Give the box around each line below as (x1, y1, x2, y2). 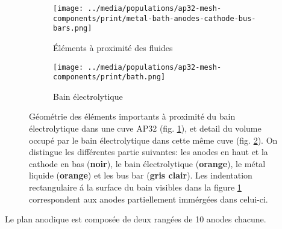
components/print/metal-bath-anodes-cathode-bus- (53, 14, 256, 23)
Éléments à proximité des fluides (53, 41, 173, 53)
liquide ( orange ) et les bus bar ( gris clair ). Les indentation (29, 169, 252, 182)
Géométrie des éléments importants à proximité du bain (29, 110, 236, 123)
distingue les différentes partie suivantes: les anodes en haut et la (29, 145, 268, 158)
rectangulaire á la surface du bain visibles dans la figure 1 (29, 181, 242, 194)
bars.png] (53, 24, 92, 33)
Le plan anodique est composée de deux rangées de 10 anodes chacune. (5, 213, 266, 225)
